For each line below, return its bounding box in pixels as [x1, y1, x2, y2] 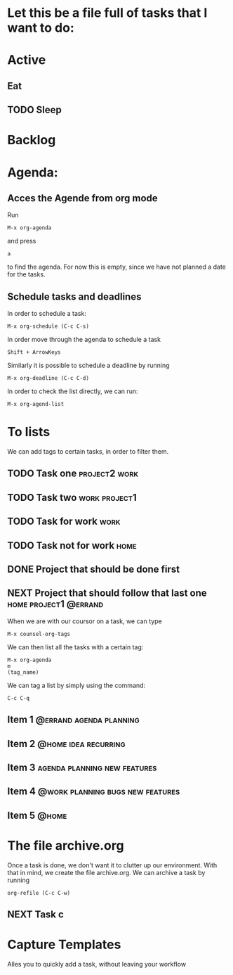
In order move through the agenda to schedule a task [7, 336, 161, 344]
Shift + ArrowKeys [7, 349, 61, 356]
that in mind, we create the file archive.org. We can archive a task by [7, 868, 206, 877]
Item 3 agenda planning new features [7, 762, 157, 774]
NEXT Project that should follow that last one [7, 587, 207, 599]
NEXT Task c [7, 909, 65, 921]
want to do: [7, 20, 75, 36]
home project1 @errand [7, 598, 104, 610]
